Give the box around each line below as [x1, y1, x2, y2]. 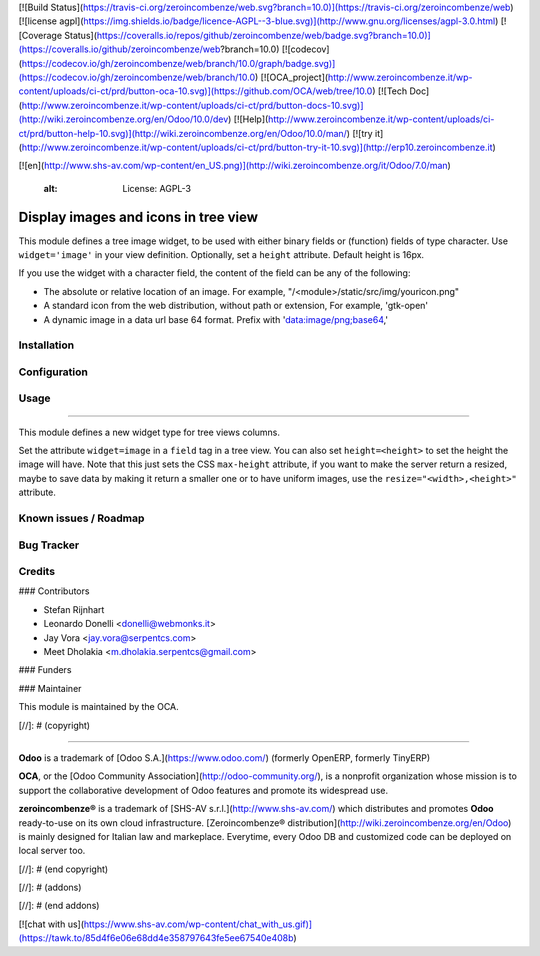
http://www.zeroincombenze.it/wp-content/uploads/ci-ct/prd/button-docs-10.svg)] [21, 99, 364, 111]
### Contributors [18, 585, 90, 597]
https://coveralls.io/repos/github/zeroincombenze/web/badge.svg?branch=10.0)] [96, 29, 432, 41]
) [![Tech [371, 85, 408, 97]
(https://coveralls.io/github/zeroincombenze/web [18, 43, 221, 55]
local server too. [18, 845, 86, 857]
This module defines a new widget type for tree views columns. [18, 426, 280, 438]
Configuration [18, 365, 89, 379]
